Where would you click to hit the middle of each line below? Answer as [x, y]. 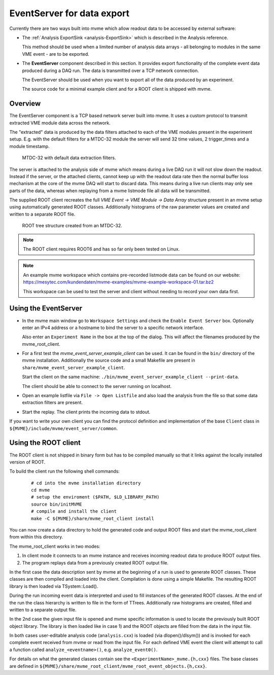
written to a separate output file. [43, 610]
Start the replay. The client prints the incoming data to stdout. [86, 412]
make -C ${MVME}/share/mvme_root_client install [93, 518]
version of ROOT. [27, 462]
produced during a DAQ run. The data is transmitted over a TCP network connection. [111, 70]
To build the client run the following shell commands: [65, 471]
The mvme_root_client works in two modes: [55, 546]
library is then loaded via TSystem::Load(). [54, 586]
